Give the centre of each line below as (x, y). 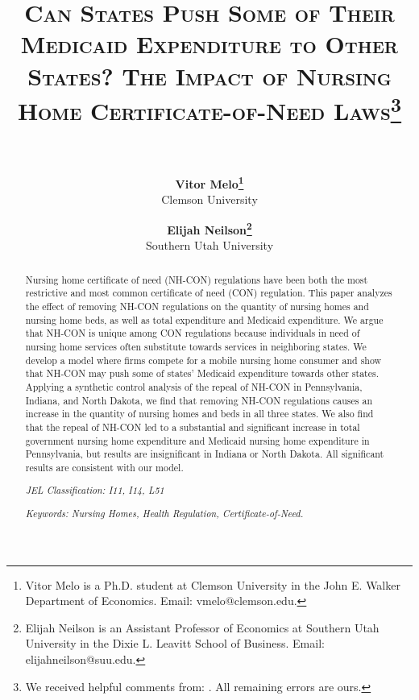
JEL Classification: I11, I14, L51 (95, 490)
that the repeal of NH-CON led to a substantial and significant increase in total (193, 427)
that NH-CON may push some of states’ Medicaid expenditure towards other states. (202, 373)
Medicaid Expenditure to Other (209, 44)
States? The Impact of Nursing (209, 75)
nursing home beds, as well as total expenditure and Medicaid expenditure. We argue (204, 319)
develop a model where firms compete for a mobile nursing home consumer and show (203, 360)
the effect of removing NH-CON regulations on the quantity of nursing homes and (197, 306)
